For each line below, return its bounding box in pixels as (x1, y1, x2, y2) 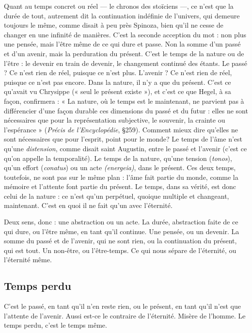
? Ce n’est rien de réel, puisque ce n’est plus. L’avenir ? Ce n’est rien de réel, (4, 67, 232, 78)
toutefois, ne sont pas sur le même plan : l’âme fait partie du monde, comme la (4, 172, 238, 182)
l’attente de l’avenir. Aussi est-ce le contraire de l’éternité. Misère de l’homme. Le (4, 310, 246, 320)
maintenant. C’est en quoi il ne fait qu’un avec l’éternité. (4, 200, 173, 210)
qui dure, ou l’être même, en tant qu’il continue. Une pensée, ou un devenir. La (4, 226, 239, 236)
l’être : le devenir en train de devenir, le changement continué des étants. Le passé (4, 58, 247, 68)
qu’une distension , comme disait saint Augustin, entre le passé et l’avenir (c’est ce (4, 143, 247, 153)
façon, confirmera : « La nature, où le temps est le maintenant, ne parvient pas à (4, 95, 244, 106)
